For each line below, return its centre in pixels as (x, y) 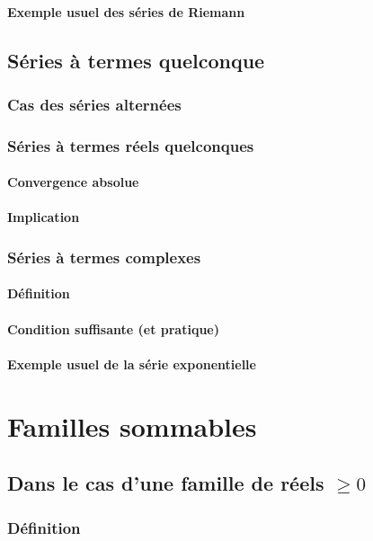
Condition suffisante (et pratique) (113, 328)
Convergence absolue (73, 182)
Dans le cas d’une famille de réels (166, 483)
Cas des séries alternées (94, 104)
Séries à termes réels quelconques (131, 145)
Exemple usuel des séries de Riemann (126, 11)
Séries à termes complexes (104, 257)
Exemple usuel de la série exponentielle (132, 364)
